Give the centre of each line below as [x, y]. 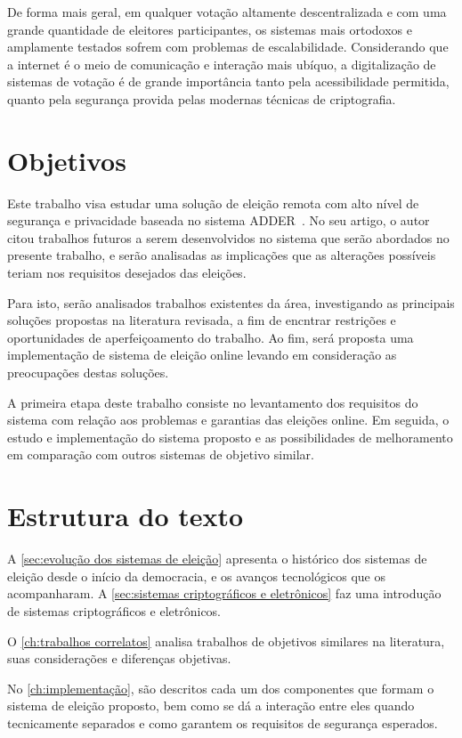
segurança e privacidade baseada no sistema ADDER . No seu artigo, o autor [219, 220]
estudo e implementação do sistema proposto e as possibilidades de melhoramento [230, 437]
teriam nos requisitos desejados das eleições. [127, 273]
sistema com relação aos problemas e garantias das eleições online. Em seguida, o [228, 420]
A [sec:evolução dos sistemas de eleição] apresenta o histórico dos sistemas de [217, 559]
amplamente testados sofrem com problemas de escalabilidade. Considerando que [228, 47]
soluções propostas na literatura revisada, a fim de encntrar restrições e [202, 320]
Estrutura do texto [126, 516]
